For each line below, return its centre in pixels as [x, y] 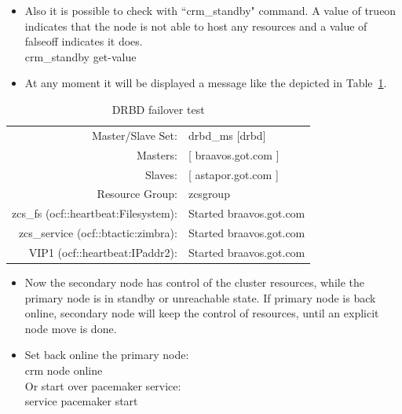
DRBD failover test [158, 109]
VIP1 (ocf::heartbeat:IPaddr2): [103, 252]
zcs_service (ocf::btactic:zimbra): [98, 233]
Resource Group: [137, 194]
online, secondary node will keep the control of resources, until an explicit [202, 313]
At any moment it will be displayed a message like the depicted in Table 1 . [206, 83]
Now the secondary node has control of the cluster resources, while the [195, 282]
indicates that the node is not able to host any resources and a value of [196, 26]
